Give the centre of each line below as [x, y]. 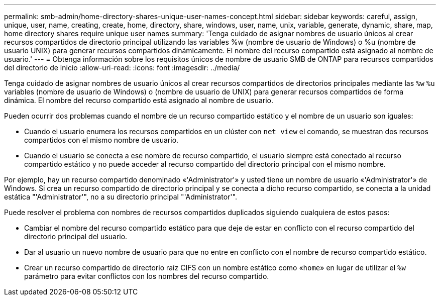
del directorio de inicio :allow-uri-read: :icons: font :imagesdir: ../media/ [122, 68]
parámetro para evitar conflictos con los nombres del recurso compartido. [147, 276]
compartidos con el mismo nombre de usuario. [101, 140]
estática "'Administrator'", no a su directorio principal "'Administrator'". [121, 197]
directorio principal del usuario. [76, 236]
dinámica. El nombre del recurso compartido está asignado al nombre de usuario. [139, 100]
